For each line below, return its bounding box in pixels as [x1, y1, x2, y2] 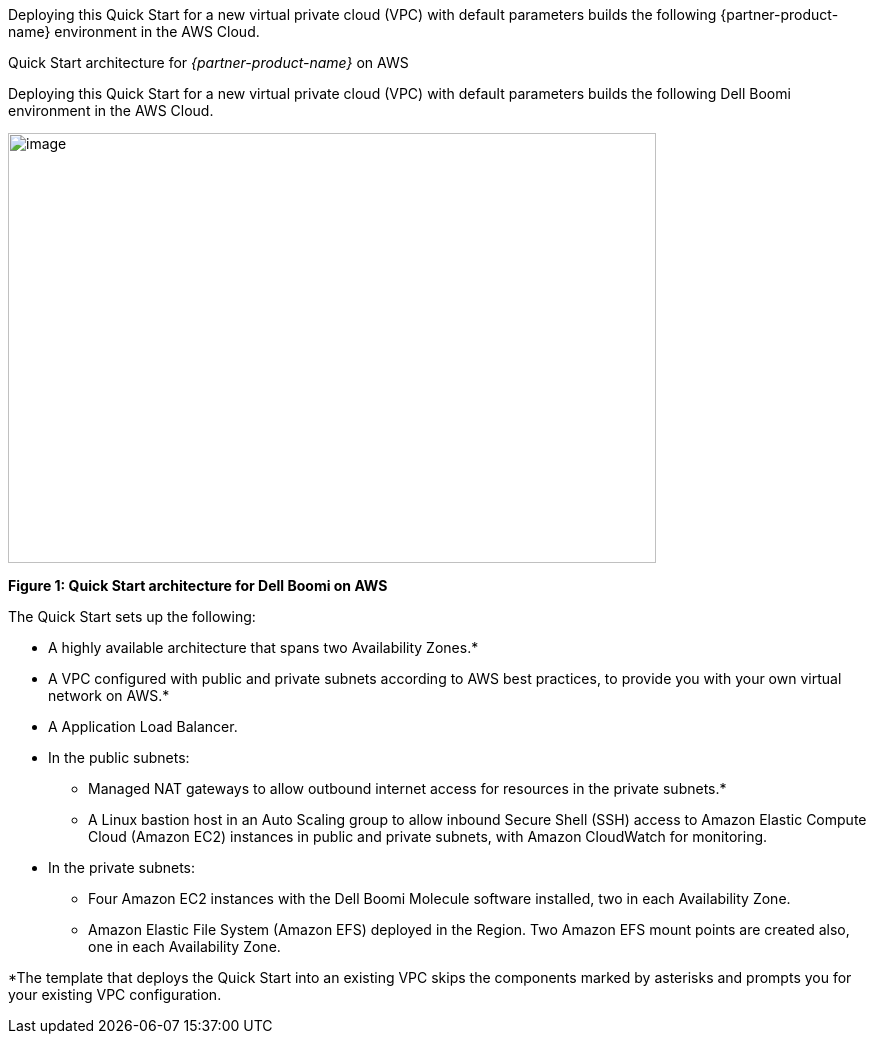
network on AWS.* [48, 687, 170, 704]
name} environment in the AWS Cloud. [8, 23, 260, 40]
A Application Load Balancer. [48, 718, 238, 735]
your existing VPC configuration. [8, 986, 222, 1003]
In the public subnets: [48, 749, 190, 766]
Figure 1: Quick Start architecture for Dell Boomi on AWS [8, 577, 388, 594]
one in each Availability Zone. [88, 938, 281, 955]
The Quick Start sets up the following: [8, 608, 256, 625]
